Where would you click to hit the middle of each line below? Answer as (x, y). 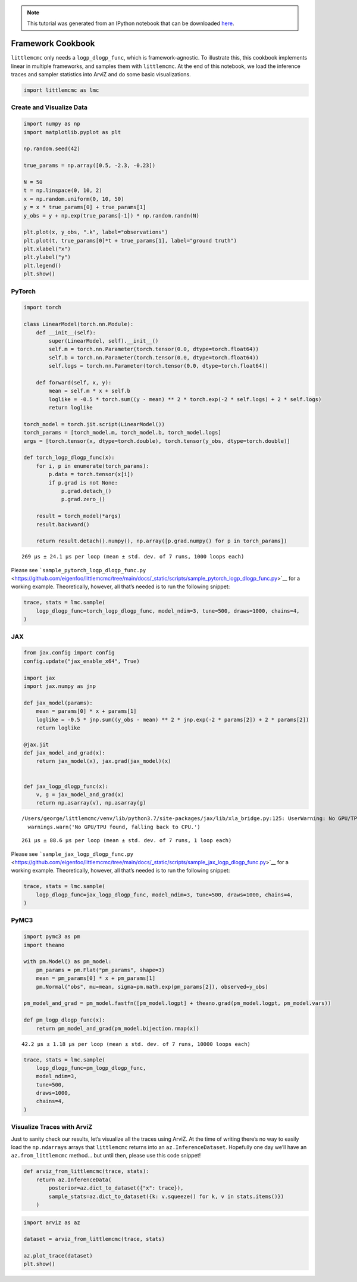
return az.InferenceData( (74, 1179)
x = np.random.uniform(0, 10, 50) (74, 199)
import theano (44, 945)
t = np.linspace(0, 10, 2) (63, 190)
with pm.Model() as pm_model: (68, 962)
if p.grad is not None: (83, 482)
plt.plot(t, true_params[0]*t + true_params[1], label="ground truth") (130, 240)
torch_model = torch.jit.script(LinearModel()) (94, 424)
